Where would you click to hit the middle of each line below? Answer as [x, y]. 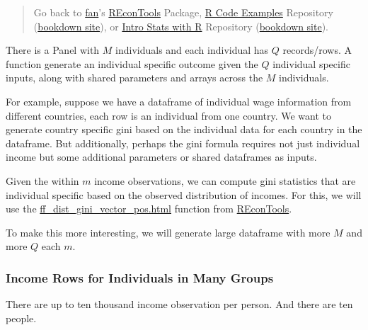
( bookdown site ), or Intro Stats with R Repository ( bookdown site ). [181, 26]
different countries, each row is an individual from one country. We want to [169, 115]
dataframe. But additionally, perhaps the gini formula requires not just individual [183, 143]
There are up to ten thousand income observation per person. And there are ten [179, 304]
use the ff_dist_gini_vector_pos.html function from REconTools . [149, 209]
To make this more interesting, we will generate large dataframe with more [168, 232]
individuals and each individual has [192, 50]
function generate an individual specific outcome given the [132, 63]
